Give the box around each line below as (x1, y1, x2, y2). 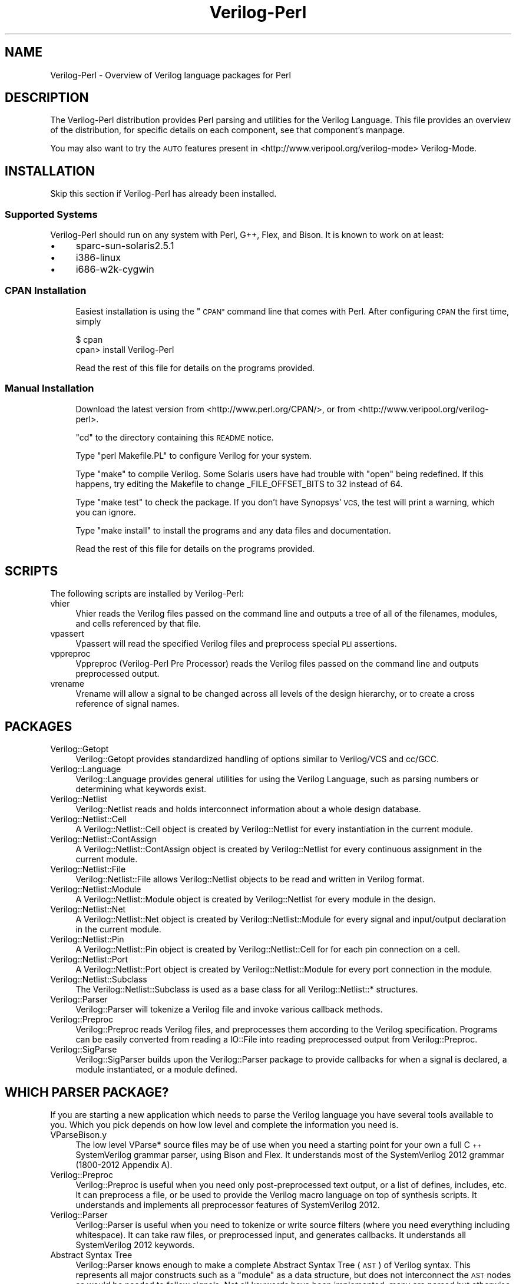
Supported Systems (5, 208, 98, 220)
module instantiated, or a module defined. (75, 1064, 237, 1075)
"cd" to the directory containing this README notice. (75, 432, 274, 442)
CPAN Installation (5, 284, 87, 297)
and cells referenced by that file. (75, 618, 201, 629)
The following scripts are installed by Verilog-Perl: (50, 588, 244, 599)
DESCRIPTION (5, 90, 89, 105)
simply (75, 316, 101, 326)
